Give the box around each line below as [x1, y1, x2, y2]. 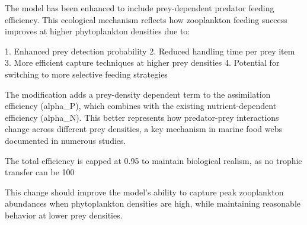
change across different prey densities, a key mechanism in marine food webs [5, 123, 283, 135]
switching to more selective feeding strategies [5, 67, 168, 80]
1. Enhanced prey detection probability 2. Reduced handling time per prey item [5, 44, 295, 57]
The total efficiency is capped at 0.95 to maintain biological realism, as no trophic [5, 154, 302, 166]
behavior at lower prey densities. [5, 208, 123, 221]
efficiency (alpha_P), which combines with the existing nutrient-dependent [5, 99, 277, 112]
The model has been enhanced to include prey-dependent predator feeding [5, 2, 274, 14]
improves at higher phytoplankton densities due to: [5, 25, 190, 37]
